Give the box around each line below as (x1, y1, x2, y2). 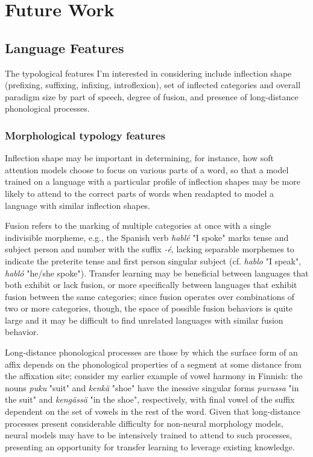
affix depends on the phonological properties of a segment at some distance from (5, 357, 302, 370)
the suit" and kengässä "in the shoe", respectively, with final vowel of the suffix (5, 393, 295, 406)
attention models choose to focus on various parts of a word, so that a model (5, 163, 289, 176)
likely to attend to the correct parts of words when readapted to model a (5, 187, 274, 199)
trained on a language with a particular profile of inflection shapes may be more (5, 175, 300, 188)
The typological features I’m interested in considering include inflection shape (5, 66, 292, 79)
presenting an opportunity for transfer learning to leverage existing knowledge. (5, 440, 295, 453)
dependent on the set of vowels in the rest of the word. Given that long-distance (5, 405, 301, 418)
